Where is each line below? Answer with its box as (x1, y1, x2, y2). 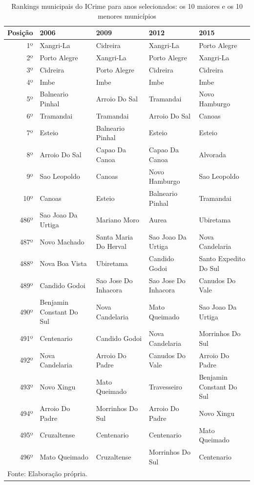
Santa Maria (96, 231, 133, 242)
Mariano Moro (96, 215, 139, 225)
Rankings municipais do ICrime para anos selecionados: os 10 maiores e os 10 (11, 1, 243, 11)
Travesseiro (148, 381, 182, 391)
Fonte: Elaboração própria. (7, 468, 87, 479)
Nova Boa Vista (40, 258, 87, 268)
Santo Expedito (199, 253, 245, 264)
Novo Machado (40, 236, 85, 246)
